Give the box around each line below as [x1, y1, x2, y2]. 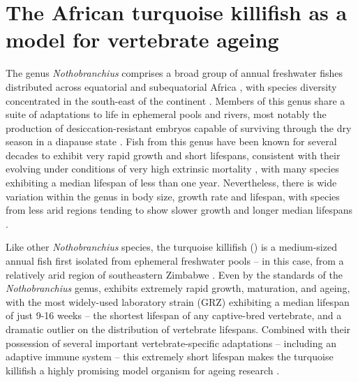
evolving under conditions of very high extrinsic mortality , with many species [6, 161, 339, 176]
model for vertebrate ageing [6, 25, 279, 54]
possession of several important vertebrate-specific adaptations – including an [6, 335, 336, 350]
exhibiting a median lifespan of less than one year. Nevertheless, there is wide [6, 175, 337, 190]
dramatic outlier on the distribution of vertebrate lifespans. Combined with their [6, 322, 351, 336]
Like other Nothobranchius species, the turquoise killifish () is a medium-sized [6, 240, 337, 254]
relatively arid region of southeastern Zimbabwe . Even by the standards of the [6, 267, 343, 281]
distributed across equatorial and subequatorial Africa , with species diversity [6, 79, 337, 94]
